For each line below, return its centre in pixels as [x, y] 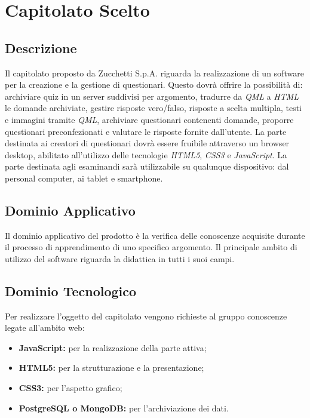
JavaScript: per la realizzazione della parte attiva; [113, 347]
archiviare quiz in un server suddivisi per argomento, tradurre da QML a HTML [152, 96]
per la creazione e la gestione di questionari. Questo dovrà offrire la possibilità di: [154, 84]
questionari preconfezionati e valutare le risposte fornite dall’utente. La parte [146, 131]
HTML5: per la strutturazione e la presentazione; [111, 368]
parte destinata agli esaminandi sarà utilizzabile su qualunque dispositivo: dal [147, 166]
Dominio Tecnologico [71, 291]
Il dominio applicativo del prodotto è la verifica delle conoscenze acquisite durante [155, 235]
